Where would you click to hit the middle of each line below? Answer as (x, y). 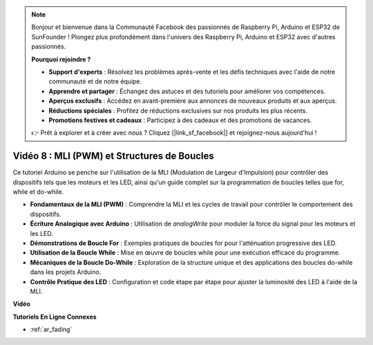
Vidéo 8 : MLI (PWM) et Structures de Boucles (113, 156)
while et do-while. (38, 191)
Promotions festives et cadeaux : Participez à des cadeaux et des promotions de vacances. (180, 120)
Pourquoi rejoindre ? (61, 59)
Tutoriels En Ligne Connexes (55, 317)
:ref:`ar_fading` (51, 329)
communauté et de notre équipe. (95, 81)
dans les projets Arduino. (66, 272)
